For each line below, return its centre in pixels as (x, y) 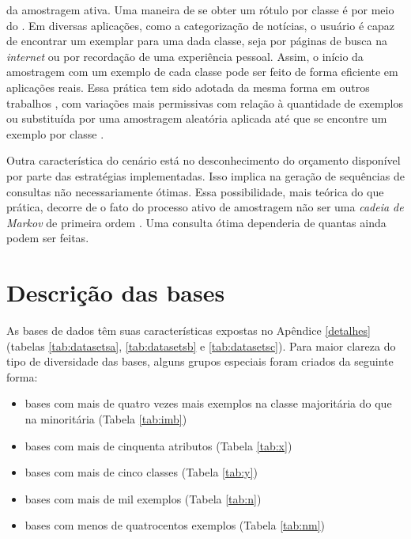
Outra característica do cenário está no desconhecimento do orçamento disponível (204, 160)
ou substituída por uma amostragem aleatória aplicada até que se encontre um (197, 118)
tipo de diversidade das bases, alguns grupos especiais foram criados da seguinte (200, 361)
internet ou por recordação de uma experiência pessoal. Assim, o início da (185, 56)
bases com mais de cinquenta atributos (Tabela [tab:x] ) (158, 445)
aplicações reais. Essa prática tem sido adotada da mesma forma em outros (188, 87)
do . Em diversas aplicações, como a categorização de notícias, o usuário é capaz (201, 25)
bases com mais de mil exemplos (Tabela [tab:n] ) (143, 498)
